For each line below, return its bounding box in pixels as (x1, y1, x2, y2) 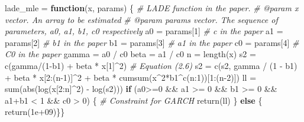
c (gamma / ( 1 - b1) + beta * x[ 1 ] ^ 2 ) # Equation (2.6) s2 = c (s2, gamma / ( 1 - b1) (5, 59, 297, 71)
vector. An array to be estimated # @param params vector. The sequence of (5, 13, 278, 25)
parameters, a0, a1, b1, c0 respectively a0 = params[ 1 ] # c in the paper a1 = (5, 25, 283, 37)
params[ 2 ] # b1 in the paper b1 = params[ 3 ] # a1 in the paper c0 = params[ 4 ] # (5, 36, 299, 48)
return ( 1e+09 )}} (5, 105, 65, 118)
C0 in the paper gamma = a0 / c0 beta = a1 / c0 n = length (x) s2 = (5, 48, 256, 60)
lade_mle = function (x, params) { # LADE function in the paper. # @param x (5, 2, 299, 14)
